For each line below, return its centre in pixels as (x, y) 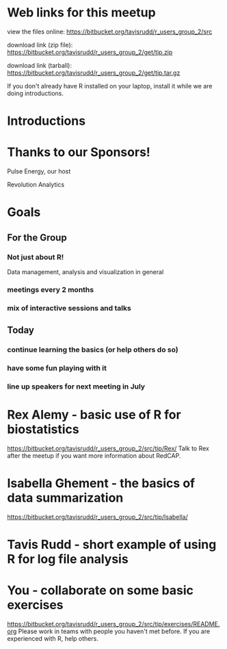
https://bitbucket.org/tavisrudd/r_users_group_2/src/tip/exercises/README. (113, 624)
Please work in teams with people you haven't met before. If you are (114, 631)
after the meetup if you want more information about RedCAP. (94, 455)
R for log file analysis (68, 559)
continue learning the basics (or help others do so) (93, 350)
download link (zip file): (40, 45)
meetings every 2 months (51, 289)
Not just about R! (36, 257)
